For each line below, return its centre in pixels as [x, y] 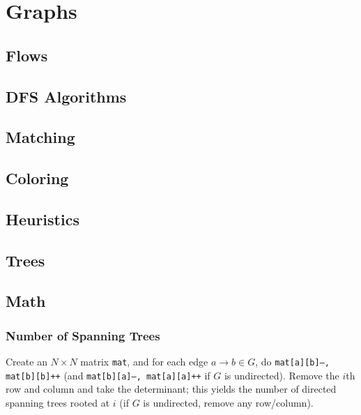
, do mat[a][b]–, [292, 362]
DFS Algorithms [66, 96]
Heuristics [43, 219]
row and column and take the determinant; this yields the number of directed [171, 389]
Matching [40, 137]
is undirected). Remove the [282, 375]
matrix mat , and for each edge [144, 362]
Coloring [37, 178]
